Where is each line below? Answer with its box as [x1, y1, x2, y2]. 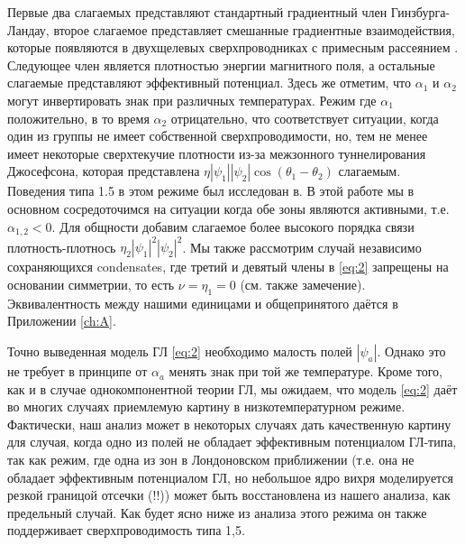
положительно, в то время [7, 108, 150, 127]
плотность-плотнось [7, 237, 116, 256]
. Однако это [377, 342, 446, 361]
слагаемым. [338, 162, 401, 180]
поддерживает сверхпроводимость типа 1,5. [7, 521, 245, 540]
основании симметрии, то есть [7, 275, 175, 294]
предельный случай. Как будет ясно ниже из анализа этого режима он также [7, 503, 427, 522]
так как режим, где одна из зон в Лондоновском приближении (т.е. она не [7, 450, 415, 469]
